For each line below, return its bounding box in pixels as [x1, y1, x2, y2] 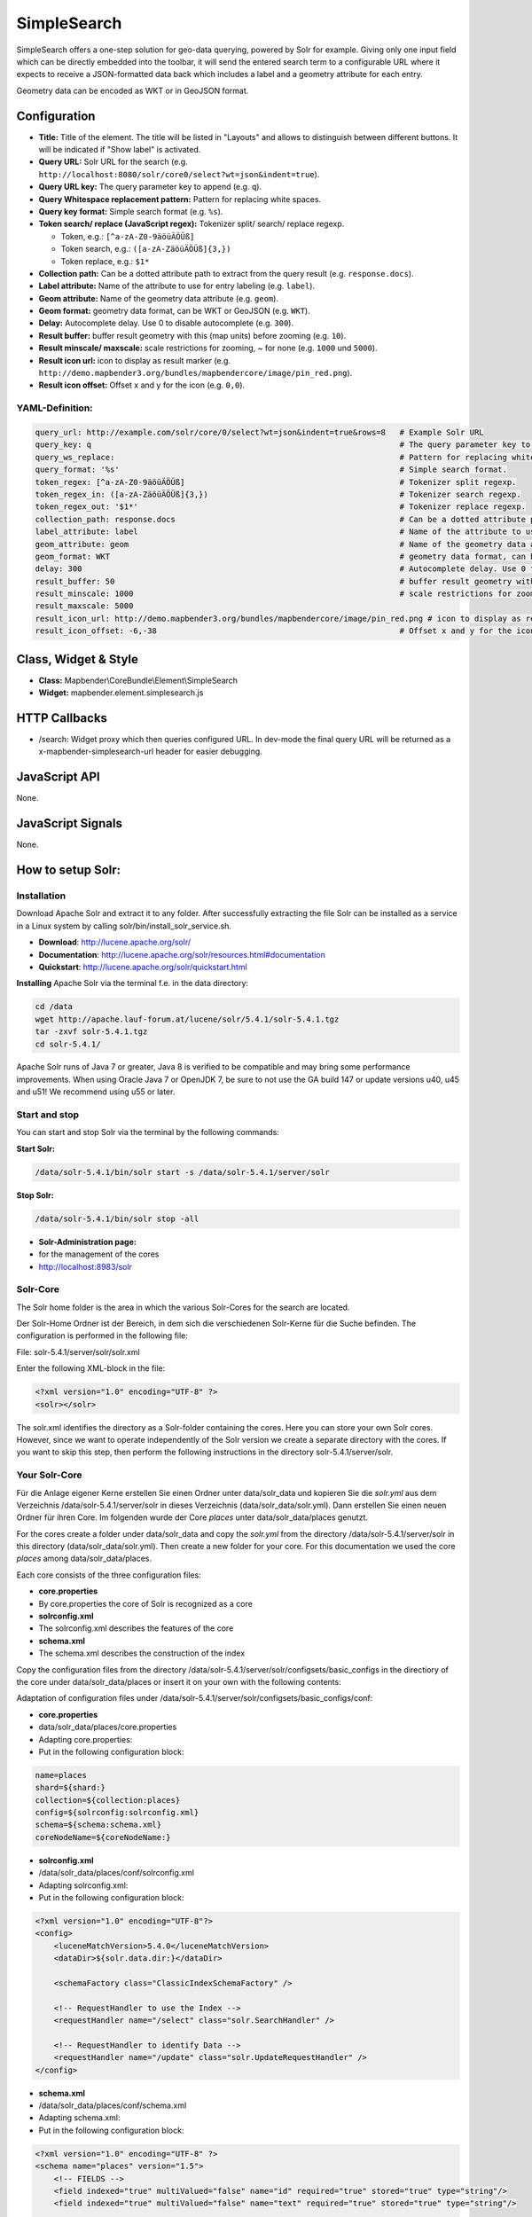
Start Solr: [16, 1143, 55, 1154]
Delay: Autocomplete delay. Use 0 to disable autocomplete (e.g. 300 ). [38, 317, 294, 328]
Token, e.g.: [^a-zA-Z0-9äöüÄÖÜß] [60, 231, 195, 241]
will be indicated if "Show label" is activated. [38, 145, 201, 155]
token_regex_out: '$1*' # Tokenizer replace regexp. [35, 502, 527, 512]
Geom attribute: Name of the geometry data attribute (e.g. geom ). [38, 293, 279, 303]
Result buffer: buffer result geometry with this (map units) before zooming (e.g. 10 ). [38, 330, 347, 341]
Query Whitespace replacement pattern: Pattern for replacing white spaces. [38, 193, 322, 204]
